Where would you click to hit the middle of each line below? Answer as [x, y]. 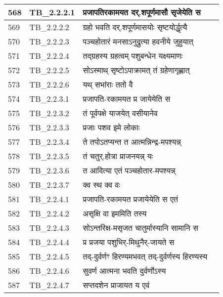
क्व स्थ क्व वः [101, 185]
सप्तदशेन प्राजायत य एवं [116, 285]
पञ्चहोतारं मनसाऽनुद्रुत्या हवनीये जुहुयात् [138, 41]
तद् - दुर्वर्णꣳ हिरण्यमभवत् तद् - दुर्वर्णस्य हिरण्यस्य [145, 256]
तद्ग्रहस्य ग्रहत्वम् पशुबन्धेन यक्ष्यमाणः [133, 56]
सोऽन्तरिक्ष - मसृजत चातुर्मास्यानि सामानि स [140, 228]
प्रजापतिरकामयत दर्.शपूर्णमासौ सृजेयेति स [142, 12]
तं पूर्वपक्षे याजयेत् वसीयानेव [120, 113]
